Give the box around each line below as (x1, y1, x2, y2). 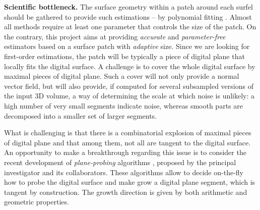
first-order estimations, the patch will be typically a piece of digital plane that (4, 50, 245, 61)
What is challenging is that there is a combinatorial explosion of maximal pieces (4, 127, 251, 138)
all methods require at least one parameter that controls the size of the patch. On (4, 21, 256, 32)
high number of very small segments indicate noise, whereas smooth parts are (4, 100, 243, 111)
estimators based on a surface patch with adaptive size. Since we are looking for (4, 41, 250, 51)
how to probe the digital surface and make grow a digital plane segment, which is (4, 177, 255, 187)
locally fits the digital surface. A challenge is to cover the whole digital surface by (4, 61, 255, 71)
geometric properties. (4, 196, 69, 207)
